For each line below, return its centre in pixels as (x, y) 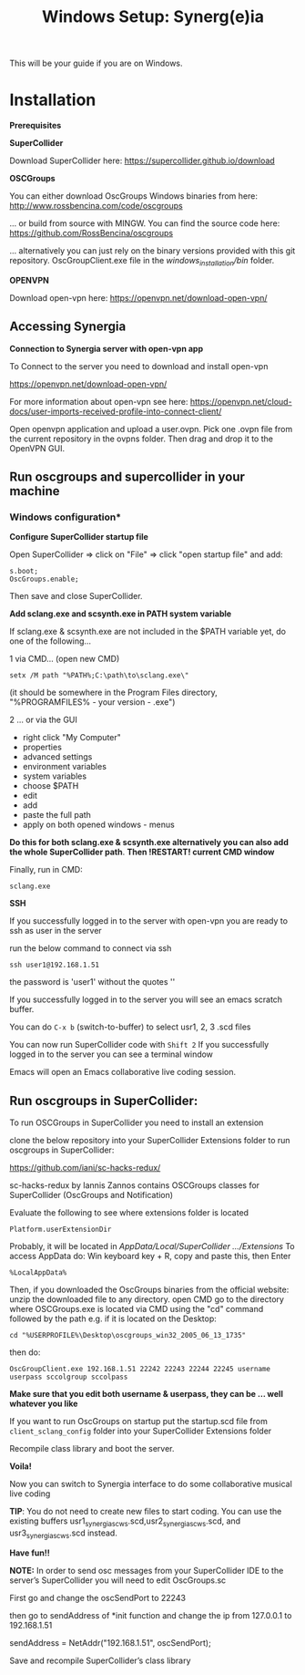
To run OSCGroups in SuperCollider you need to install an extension (137, 1122)
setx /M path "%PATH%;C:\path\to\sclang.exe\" (99, 676)
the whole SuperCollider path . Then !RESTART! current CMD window (142, 852)
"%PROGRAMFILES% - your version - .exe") (92, 702)
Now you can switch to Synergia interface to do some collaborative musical (151, 1484)
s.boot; (24, 572)
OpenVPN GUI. (37, 448)
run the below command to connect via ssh (91, 948)
